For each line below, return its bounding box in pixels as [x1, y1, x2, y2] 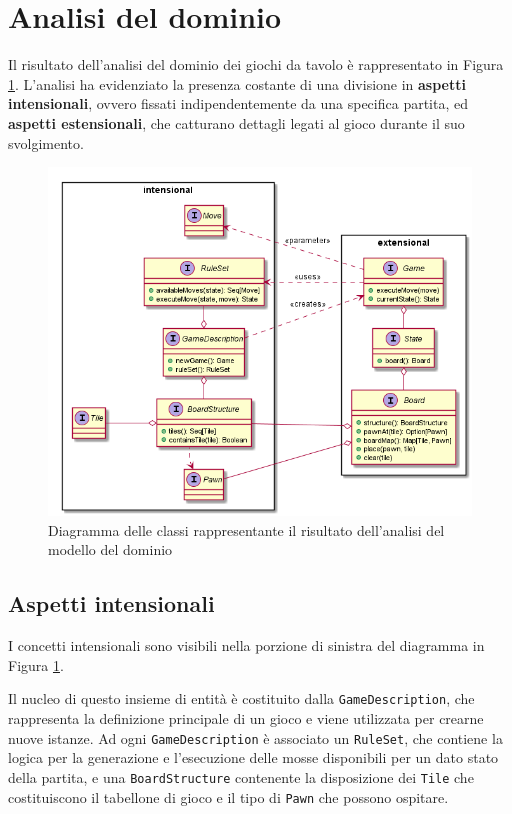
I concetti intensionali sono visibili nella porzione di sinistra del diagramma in [8, 635, 485, 656]
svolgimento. [8, 132, 84, 153]
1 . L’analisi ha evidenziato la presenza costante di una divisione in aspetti [8, 73, 466, 94]
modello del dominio [48, 539, 173, 560]
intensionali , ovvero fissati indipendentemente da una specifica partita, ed [8, 93, 468, 114]
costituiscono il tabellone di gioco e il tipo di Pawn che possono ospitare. [8, 786, 449, 807]
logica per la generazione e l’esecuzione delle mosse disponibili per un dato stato [8, 747, 499, 768]
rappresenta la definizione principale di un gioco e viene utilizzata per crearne [8, 708, 484, 729]
